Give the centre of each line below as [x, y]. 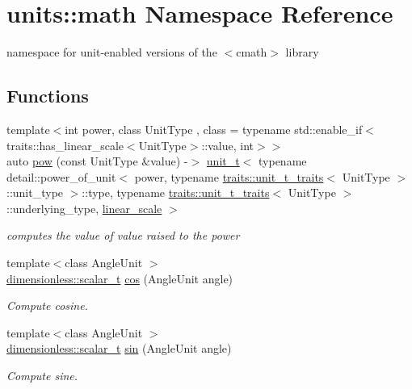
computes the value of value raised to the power [123, 235]
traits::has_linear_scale [65, 145]
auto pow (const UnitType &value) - [97, 161]
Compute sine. [42, 376]
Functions [48, 96]
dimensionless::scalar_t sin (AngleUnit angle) [119, 348]
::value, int [227, 145]
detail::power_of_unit [61, 176]
